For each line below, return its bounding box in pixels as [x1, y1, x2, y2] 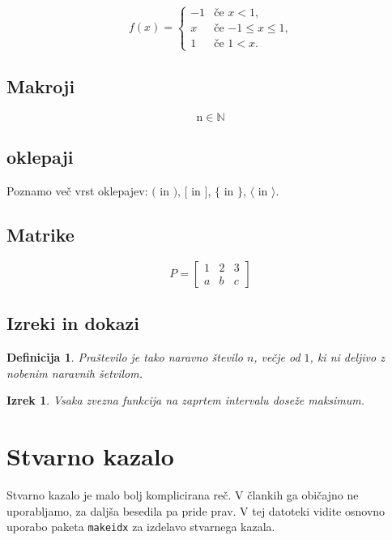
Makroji [6, 73, 75, 98]
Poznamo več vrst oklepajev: [6, 182, 148, 199]
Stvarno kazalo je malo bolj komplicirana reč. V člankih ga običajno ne [6, 486, 359, 503]
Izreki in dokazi [6, 311, 139, 336]
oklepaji [6, 144, 74, 169]
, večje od [254, 349, 300, 365]
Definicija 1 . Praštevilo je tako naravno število [6, 349, 243, 365]
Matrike [6, 221, 75, 246]
